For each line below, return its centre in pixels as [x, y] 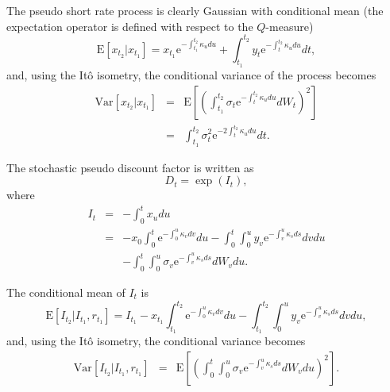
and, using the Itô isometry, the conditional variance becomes [156, 341]
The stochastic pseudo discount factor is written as [130, 167]
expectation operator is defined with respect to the [130, 26]
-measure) [290, 26]
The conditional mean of [66, 292]
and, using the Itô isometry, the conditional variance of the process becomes [191, 74]
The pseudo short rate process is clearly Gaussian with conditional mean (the [195, 10]
